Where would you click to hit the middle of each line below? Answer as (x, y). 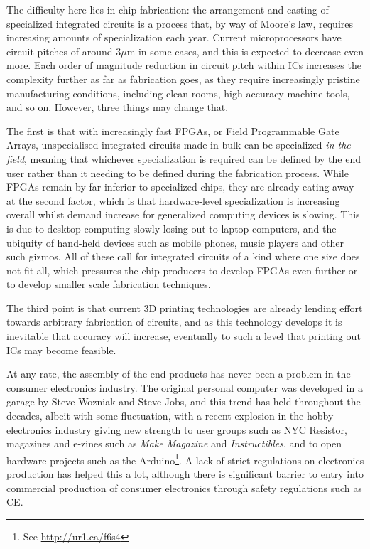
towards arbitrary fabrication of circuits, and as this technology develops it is (174, 322)
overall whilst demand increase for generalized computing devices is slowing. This (183, 214)
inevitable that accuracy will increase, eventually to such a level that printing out (184, 336)
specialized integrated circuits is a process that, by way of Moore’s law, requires (180, 23)
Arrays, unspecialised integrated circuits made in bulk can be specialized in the (179, 145)
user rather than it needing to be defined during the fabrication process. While (178, 172)
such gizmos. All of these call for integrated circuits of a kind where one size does (183, 256)
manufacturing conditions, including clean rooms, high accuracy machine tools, (178, 93)
